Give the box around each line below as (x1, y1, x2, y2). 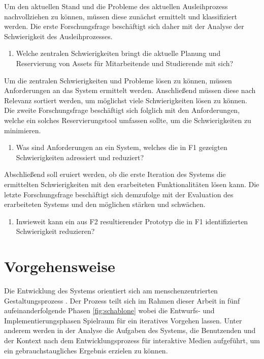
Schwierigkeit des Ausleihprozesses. (4, 31, 113, 41)
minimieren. (4, 125, 41, 135)
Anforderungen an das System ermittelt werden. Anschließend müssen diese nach (4, 85, 256, 96)
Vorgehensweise (4, 256, 115, 277)
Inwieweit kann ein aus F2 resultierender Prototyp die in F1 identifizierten (16, 216, 248, 226)
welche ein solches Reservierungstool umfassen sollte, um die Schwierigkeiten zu (4, 114, 251, 125)
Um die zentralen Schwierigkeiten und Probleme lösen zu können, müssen (4, 75, 232, 85)
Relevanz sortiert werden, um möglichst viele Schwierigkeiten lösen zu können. (4, 95, 247, 105)
